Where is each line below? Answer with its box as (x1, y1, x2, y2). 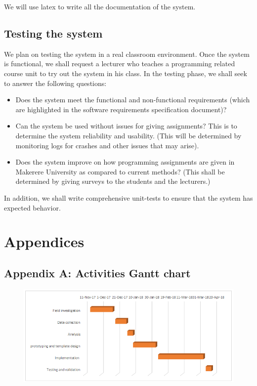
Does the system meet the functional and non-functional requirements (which (15, 94, 250, 105)
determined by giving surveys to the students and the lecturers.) (15, 176, 211, 186)
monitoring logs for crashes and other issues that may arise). (15, 140, 199, 150)
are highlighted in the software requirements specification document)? (15, 104, 227, 114)
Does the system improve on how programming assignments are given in (15, 157, 235, 167)
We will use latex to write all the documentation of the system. (4, 1, 196, 11)
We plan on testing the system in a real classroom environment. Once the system (4, 48, 250, 59)
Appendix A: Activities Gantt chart (4, 265, 191, 280)
